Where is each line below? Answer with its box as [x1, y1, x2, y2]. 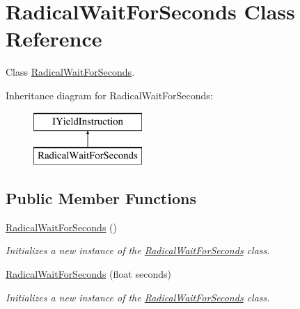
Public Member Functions [6, 187, 196, 209]
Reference [6, 24, 102, 53]
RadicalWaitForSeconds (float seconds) [6, 267, 171, 281]
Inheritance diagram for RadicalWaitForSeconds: [6, 87, 213, 102]
